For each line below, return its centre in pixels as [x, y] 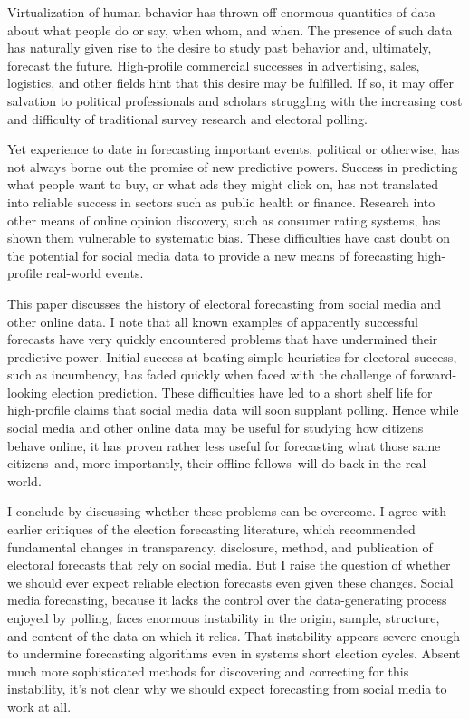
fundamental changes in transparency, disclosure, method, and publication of [220, 546]
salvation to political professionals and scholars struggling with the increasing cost [235, 100]
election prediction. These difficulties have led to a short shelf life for [242, 392]
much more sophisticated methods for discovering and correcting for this [208, 671]
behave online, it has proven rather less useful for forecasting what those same [224, 445]
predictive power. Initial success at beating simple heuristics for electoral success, [232, 356]
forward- [433, 374]
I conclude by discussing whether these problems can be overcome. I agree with [227, 511]
